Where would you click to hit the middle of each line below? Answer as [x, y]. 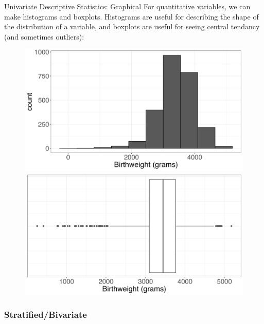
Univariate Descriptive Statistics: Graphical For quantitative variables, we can [127, 6]
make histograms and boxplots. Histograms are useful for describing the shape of [131, 16]
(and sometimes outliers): [44, 36]
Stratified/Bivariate [46, 315]
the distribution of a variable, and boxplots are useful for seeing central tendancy [132, 26]
